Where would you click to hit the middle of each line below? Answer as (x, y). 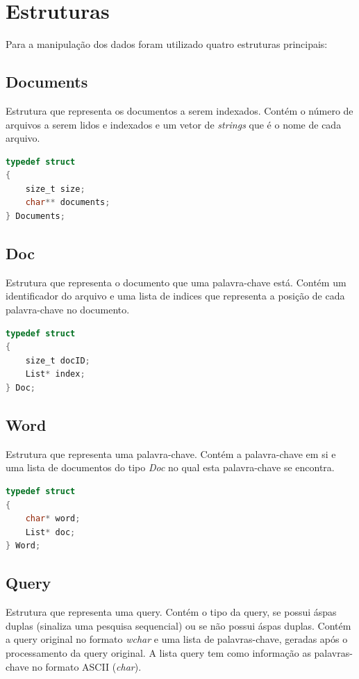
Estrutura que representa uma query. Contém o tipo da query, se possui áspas (171, 612)
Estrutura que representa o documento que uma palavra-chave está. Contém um (176, 282)
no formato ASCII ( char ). (87, 666)
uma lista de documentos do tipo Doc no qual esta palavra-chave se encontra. (170, 467)
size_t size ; (55, 189)
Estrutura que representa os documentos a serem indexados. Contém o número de (179, 110)
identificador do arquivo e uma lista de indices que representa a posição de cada (175, 296)
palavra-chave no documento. (68, 310)
